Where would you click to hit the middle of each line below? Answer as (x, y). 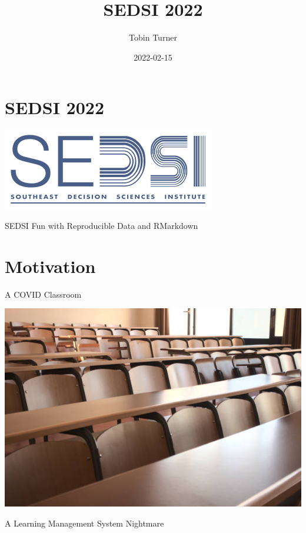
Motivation (50, 266)
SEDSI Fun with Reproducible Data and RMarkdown (102, 225)
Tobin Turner (153, 37)
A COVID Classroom (43, 294)
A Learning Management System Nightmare (84, 523)
